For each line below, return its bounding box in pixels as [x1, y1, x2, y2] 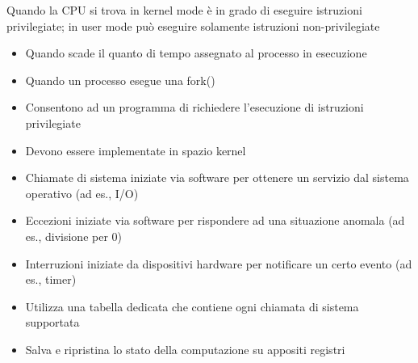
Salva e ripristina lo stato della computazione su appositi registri [25, 340, 345, 357]
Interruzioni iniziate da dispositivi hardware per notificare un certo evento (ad [25, 255, 412, 272]
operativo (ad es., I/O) [25, 184, 139, 201]
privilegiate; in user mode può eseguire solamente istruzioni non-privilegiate [6, 17, 380, 34]
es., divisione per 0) [25, 227, 122, 244]
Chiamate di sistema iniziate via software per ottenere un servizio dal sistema [25, 169, 409, 186]
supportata [25, 314, 80, 331]
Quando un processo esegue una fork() [25, 71, 215, 88]
